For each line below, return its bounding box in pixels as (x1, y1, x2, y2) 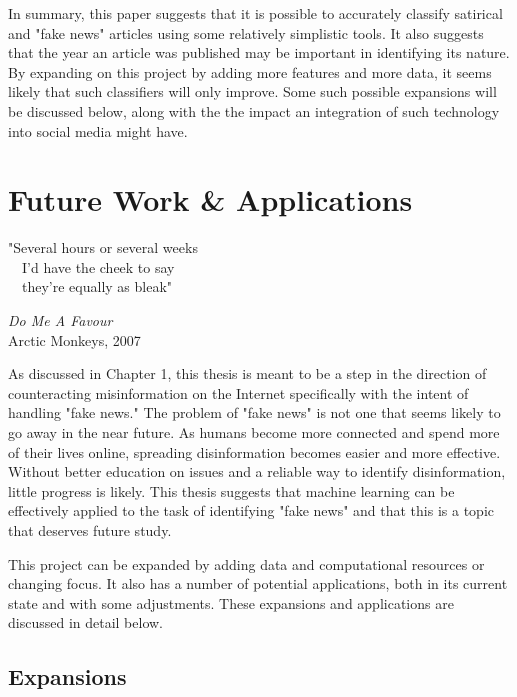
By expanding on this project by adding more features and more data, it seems (8, 61, 492, 82)
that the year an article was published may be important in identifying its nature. (8, 42, 510, 63)
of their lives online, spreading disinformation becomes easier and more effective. (8, 441, 501, 462)
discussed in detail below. (8, 612, 164, 633)
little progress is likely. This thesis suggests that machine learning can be (8, 480, 455, 501)
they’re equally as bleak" (21, 276, 173, 297)
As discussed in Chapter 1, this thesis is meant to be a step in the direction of (8, 363, 487, 384)
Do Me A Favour (8, 310, 113, 331)
